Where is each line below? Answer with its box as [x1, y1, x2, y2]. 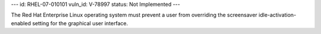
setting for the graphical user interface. [32, 19, 128, 26]
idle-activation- [259, 12, 297, 19]
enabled [11, 19, 31, 26]
